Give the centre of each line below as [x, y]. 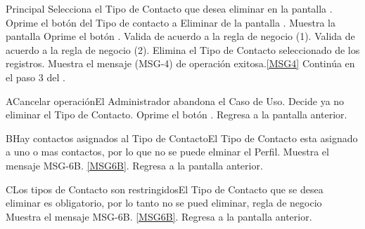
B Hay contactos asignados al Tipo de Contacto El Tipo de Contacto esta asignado [182, 138]
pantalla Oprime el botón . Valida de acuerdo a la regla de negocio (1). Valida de [180, 36]
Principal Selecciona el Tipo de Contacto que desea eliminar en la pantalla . [169, 8]
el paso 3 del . [36, 77]
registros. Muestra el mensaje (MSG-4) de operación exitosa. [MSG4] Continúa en [180, 63]
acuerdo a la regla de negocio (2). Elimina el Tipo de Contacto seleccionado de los [183, 49]
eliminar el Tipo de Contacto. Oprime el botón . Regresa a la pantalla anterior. [177, 114]
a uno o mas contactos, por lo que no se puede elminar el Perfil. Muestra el [167, 152]
